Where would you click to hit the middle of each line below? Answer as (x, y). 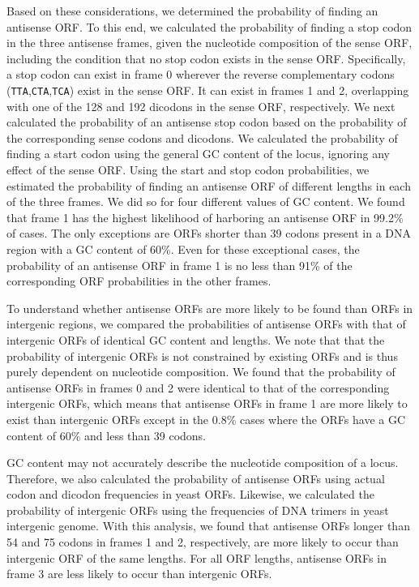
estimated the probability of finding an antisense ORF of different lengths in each (209, 185)
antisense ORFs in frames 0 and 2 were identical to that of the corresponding (198, 387)
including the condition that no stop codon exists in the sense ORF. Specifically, (206, 58)
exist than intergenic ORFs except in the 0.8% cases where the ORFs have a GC (206, 419)
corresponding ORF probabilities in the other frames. (139, 281)
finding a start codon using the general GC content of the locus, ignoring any (198, 154)
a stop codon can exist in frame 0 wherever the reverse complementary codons (201, 74)
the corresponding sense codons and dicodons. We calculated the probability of (202, 137)
